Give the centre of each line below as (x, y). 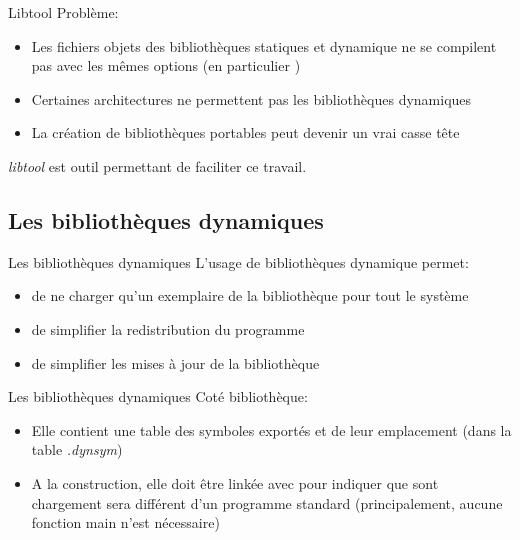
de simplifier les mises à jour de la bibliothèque (175, 362)
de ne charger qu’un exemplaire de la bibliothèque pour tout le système (250, 295)
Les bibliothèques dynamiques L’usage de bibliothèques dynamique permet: (238, 261)
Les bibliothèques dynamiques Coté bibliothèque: (158, 396)
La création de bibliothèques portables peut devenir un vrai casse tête (245, 132)
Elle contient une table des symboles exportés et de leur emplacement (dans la (271, 429)
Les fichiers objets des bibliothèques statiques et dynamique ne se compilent (264, 45)
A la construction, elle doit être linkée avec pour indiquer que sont (235, 482)
